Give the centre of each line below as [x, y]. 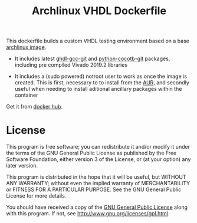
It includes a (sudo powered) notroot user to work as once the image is [101, 76]
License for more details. [36, 196]
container [26, 95]
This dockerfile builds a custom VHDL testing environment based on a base [98, 41]
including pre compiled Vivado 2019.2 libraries [71, 65]
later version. [22, 166]
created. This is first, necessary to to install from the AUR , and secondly [102, 83]
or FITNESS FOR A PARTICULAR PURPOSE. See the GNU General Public [94, 189]
